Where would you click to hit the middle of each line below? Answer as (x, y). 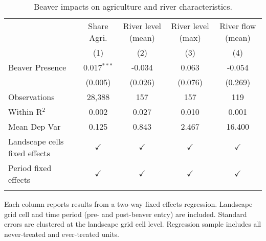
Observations (31, 97)
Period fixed (30, 168)
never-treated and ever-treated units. (62, 234)
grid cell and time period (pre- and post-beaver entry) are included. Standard (126, 214)
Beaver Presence (37, 67)
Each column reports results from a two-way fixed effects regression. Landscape (128, 204)
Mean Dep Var (35, 126)
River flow (238, 26)
